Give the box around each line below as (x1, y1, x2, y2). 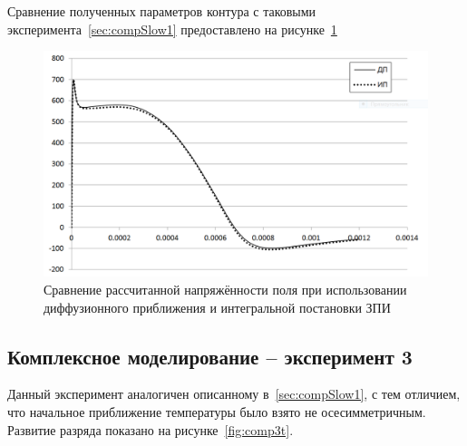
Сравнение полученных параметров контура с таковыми (7, 2, 316, 20)
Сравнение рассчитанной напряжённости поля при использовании (44, 280, 407, 299)
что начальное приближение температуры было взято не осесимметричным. (7, 402, 426, 422)
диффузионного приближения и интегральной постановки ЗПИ (44, 297, 391, 316)
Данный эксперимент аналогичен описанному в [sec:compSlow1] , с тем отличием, (7, 384, 461, 403)
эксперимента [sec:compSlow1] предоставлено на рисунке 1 (7, 19, 337, 38)
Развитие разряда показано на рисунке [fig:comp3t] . (7, 420, 294, 439)
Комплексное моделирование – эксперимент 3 (7, 342, 413, 370)
